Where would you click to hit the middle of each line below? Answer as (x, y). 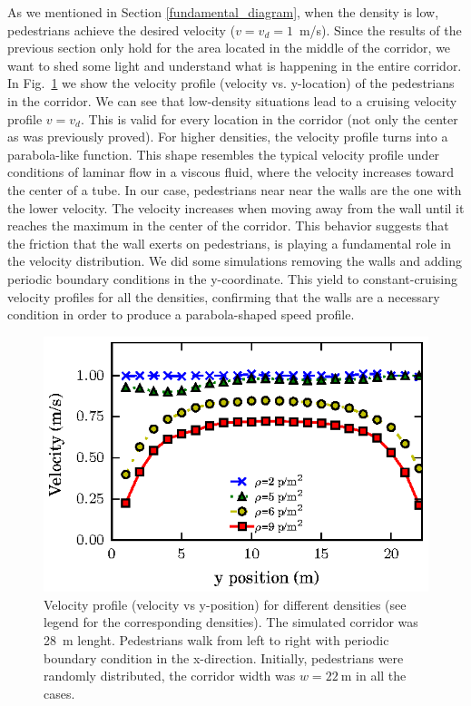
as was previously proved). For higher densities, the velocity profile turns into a (228, 137)
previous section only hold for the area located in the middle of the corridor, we (229, 48)
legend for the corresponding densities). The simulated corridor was (231, 622)
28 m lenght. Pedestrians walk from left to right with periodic (216, 639)
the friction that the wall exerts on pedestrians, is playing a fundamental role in (229, 243)
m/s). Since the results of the (380, 29)
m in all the (373, 676)
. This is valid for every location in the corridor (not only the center (269, 118)
